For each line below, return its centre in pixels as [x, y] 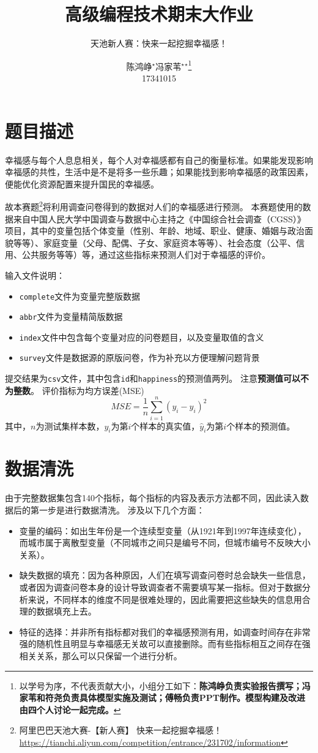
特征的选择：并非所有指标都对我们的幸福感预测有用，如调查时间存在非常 [165, 631]
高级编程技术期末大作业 [159, 14]
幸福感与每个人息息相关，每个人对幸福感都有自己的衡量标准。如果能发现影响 [159, 160]
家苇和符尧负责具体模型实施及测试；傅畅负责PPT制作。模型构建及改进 [162, 698]
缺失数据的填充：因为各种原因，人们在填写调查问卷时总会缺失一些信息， [165, 575]
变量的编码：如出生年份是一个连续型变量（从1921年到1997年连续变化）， [163, 530]
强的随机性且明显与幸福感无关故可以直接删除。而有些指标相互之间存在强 [165, 644]
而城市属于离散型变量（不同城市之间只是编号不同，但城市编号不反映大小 [165, 543]
